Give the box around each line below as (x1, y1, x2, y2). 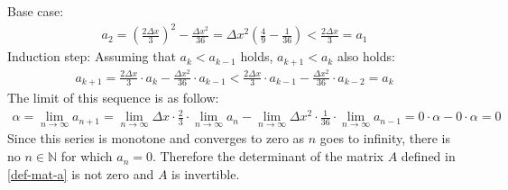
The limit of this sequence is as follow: (7, 88, 219, 107)
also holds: (337, 47, 395, 66)
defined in (401, 147, 456, 166)
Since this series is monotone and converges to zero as (7, 129, 305, 148)
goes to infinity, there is (319, 129, 450, 148)
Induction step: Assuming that (7, 47, 176, 66)
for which (60, 147, 113, 166)
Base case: (7, 2, 64, 20)
